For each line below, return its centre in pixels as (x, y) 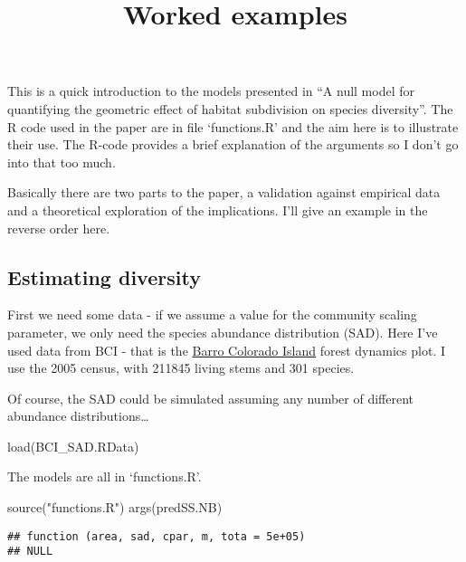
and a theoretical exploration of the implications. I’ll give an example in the (218, 210)
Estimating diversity (104, 276)
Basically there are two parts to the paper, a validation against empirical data (224, 192)
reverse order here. (59, 228)
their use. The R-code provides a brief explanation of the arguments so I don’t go (233, 144)
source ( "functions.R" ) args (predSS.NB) (115, 507)
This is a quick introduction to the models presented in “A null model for (211, 91)
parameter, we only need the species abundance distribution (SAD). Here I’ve (223, 332)
